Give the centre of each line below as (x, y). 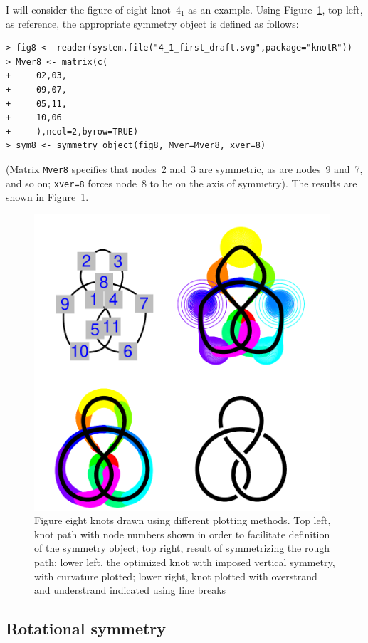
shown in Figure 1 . (47, 197)
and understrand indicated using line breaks (130, 590)
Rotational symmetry (86, 628)
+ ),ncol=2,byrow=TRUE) (72, 131)
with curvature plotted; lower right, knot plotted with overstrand (176, 576)
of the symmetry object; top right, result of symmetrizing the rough (182, 548)
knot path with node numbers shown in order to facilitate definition (182, 534)
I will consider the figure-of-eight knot (88, 9)
